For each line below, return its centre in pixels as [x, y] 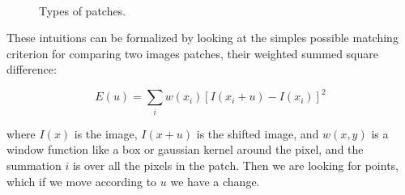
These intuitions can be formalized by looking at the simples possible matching [202, 38]
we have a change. [215, 181]
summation [34, 165]
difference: [32, 69]
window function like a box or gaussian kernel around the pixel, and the [185, 149]
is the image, [106, 133]
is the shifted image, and [258, 133]
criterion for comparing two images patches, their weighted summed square [193, 53]
